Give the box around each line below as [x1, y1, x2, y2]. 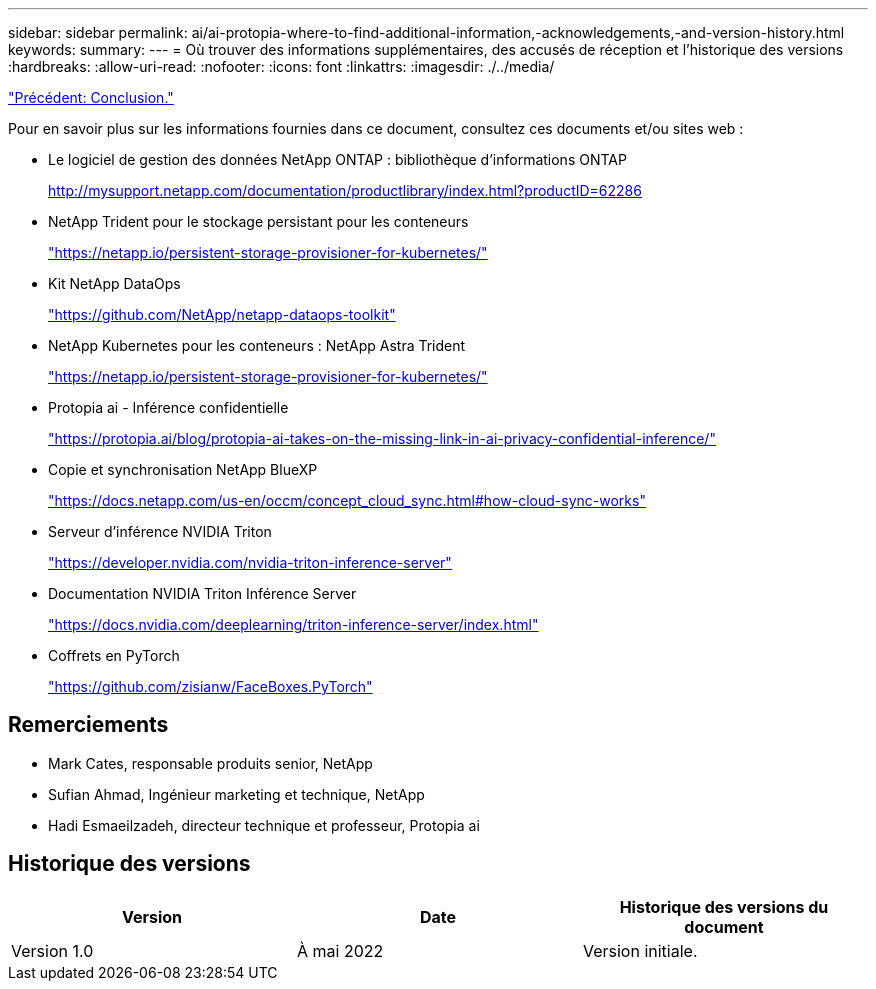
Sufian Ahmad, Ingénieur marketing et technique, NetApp [48, 785, 425, 803]
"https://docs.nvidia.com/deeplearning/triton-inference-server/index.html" [48, 616, 539, 633]
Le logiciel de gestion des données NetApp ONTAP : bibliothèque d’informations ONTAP [48, 151, 627, 168]
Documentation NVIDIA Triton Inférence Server [48, 585, 357, 602]
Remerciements [8, 712, 169, 738]
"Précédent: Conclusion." [8, 89, 174, 106]
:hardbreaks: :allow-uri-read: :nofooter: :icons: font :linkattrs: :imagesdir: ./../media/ [8, 58, 555, 75]
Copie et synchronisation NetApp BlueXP [48, 461, 318, 478]
